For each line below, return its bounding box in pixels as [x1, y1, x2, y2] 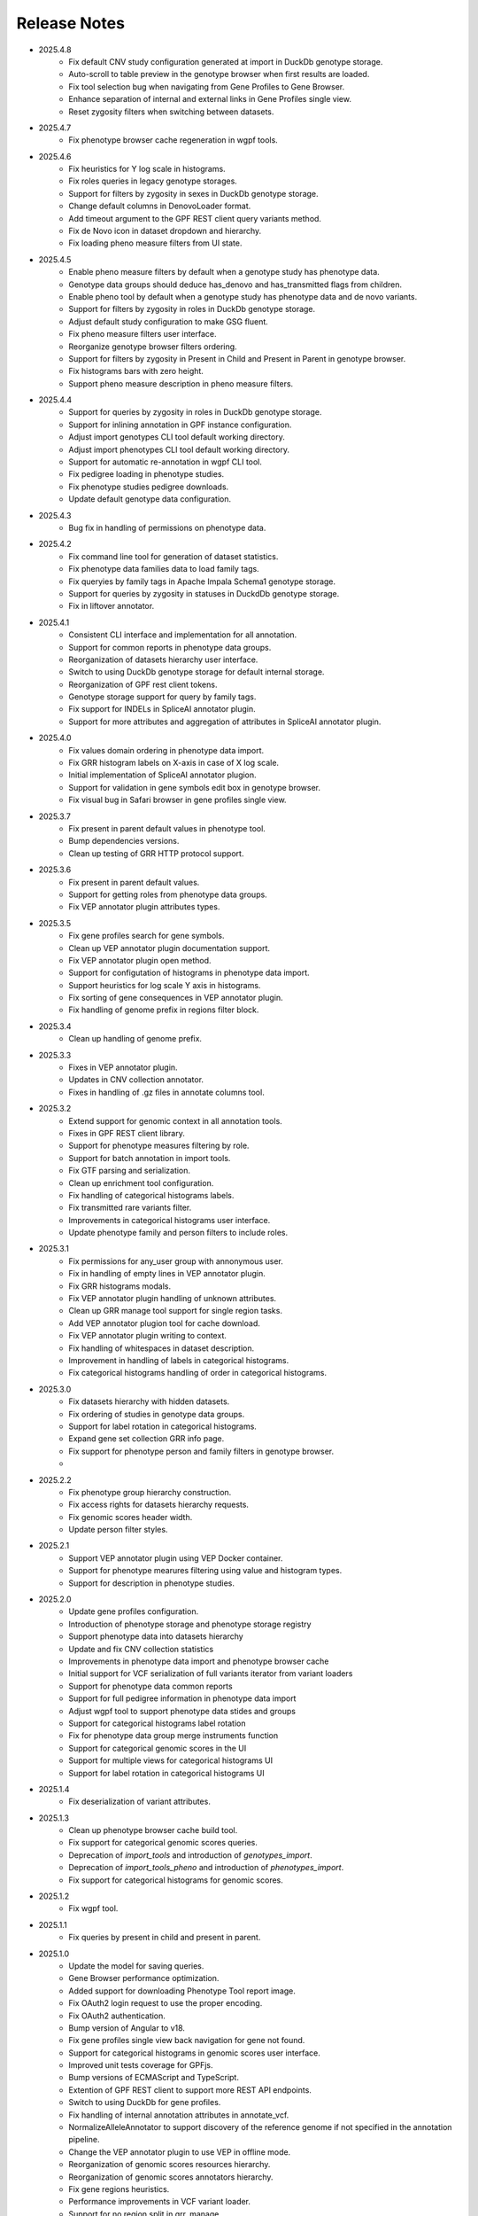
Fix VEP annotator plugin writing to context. [68, 1330, 227, 1341]
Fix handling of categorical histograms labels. [68, 1190, 235, 1200]
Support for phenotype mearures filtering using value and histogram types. [68, 1565, 343, 1576]
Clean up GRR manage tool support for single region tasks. [68, 1306, 283, 1316]
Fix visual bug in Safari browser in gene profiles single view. [68, 794, 287, 806]
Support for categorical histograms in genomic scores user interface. [68, 2048, 320, 2058]
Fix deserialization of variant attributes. [68, 1796, 212, 1807]
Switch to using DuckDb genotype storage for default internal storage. [68, 667, 325, 677]
